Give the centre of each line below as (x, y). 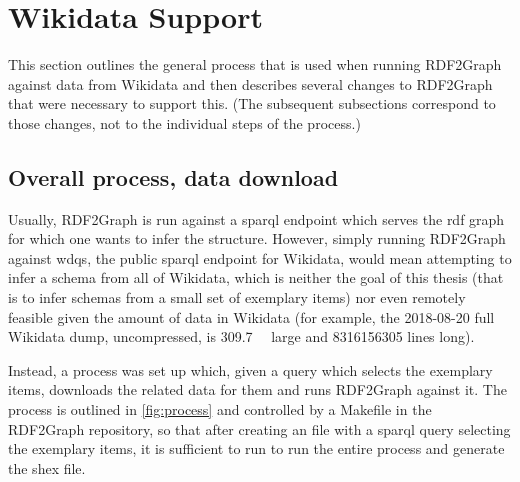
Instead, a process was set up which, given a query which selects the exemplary (250, 369)
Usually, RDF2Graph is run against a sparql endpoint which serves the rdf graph (256, 218)
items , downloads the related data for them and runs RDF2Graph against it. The (257, 389)
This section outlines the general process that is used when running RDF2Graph (255, 64)
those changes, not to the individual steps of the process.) (184, 122)
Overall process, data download (173, 176)
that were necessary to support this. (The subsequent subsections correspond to (252, 103)
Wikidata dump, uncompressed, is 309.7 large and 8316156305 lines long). (241, 336)
